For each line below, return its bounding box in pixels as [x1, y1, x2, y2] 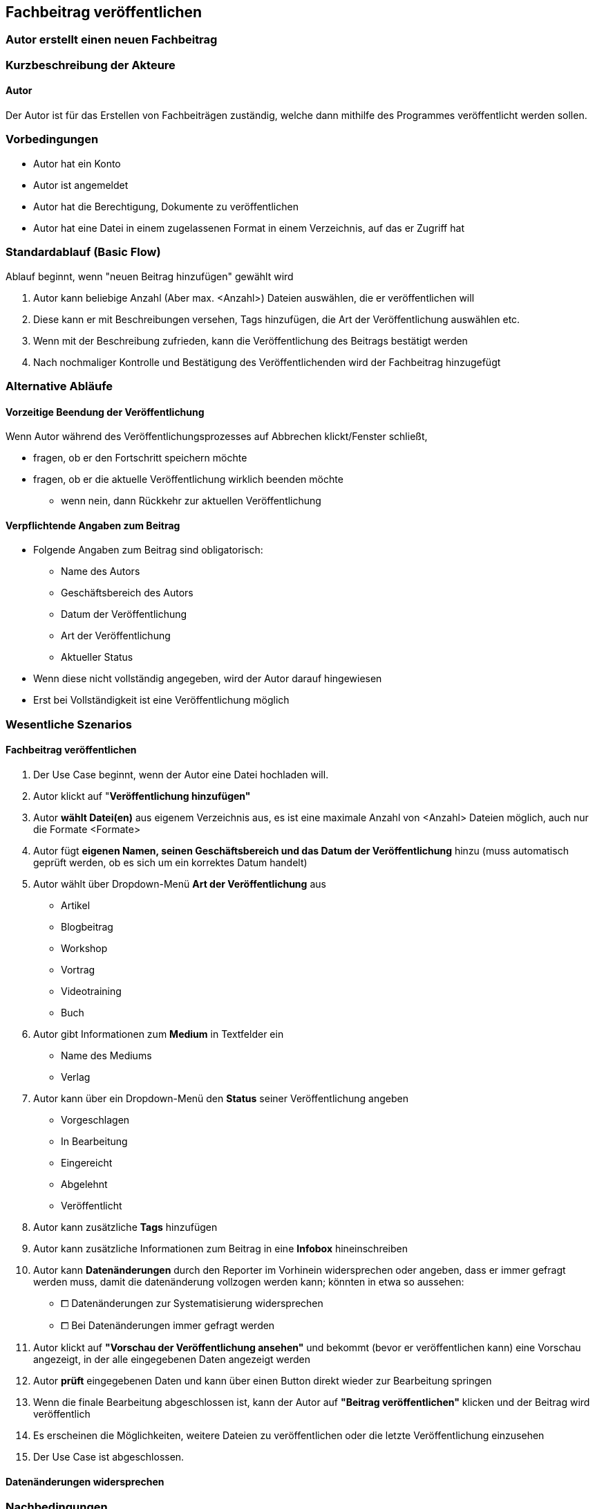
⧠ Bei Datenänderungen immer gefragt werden [61, 1319, 275, 1331]
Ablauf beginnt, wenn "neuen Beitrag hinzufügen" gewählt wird [6, 270, 294, 282]
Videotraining [61, 985, 122, 997]
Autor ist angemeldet [33, 179, 129, 191]
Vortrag [61, 963, 95, 976]
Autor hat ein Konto [33, 157, 121, 170]
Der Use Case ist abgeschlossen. [33, 1450, 185, 1463]
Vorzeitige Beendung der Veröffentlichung [6, 405, 205, 418]
